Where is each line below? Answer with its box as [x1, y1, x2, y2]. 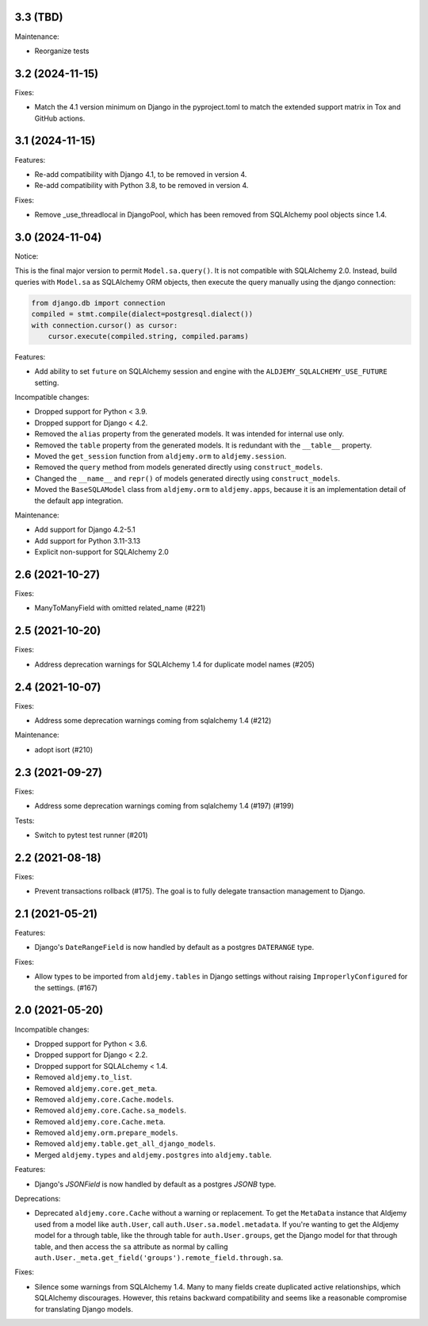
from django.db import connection [31, 298, 166, 307]
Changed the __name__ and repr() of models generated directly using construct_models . [34, 473, 341, 483]
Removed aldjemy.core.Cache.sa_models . [34, 1105, 186, 1115]
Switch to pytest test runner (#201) [34, 830, 148, 840]
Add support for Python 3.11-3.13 [34, 536, 141, 545]
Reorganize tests [34, 46, 90, 56]
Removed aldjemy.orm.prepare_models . [34, 1128, 178, 1138]
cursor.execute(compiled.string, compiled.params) [48, 332, 249, 340]
